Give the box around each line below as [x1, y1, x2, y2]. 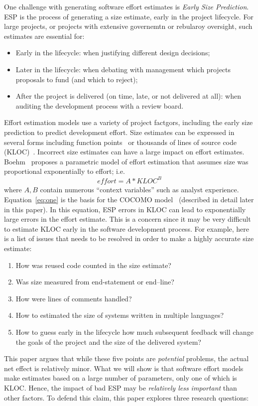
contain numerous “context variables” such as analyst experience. [40, 184, 239, 195]
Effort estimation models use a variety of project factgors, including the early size [4, 117, 253, 128]
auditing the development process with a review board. [15, 100, 184, 111]
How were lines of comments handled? [15, 293, 132, 303]
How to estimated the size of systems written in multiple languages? [15, 310, 224, 320]
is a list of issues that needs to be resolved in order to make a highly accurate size [4, 233, 254, 244]
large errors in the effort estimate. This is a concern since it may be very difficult [4, 214, 251, 224]
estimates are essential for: [4, 30, 85, 41]
